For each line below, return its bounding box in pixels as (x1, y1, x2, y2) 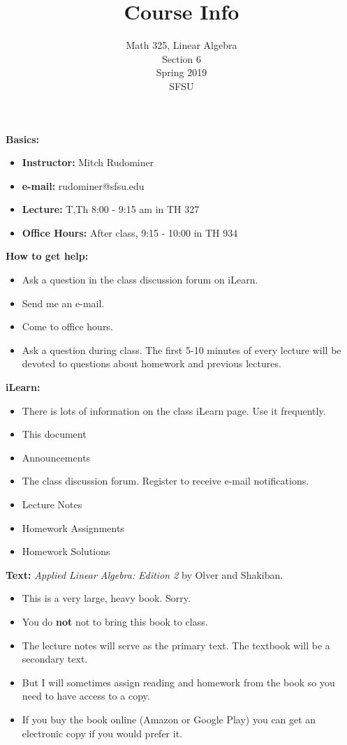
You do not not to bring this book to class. (22, 614, 208, 628)
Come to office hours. (22, 319, 113, 334)
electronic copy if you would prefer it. (22, 725, 182, 740)
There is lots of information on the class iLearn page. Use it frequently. (22, 403, 326, 418)
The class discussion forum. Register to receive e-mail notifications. (22, 473, 309, 488)
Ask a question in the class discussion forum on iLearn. (22, 272, 258, 287)
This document (22, 427, 87, 441)
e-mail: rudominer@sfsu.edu (22, 178, 145, 193)
